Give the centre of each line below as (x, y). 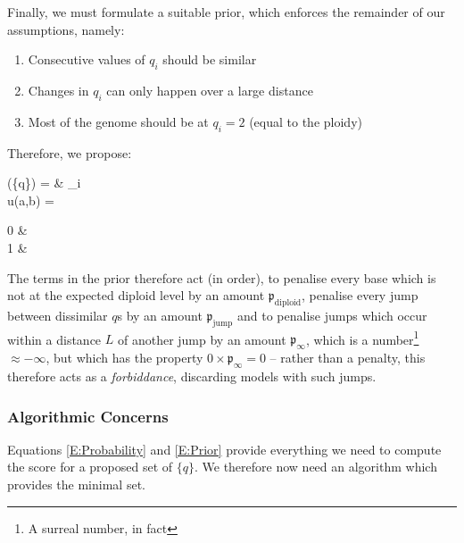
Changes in (58, 90)
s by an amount (160, 315)
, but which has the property (124, 358)
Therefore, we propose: (70, 152)
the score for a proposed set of (90, 467)
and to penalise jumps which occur (332, 315)
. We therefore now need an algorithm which (315, 467)
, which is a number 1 (362, 338)
